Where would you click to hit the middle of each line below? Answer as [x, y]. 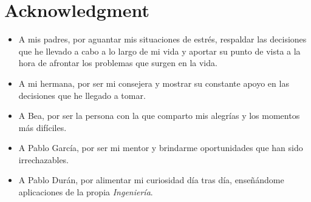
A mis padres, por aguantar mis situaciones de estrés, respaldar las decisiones [162, 39]
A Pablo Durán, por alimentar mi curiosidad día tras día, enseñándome [151, 180]
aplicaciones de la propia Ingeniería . [86, 192]
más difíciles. [43, 127]
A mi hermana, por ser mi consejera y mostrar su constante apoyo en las [154, 83]
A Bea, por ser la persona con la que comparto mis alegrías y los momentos [159, 116]
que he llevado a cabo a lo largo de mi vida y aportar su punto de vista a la [159, 51]
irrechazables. [44, 159]
